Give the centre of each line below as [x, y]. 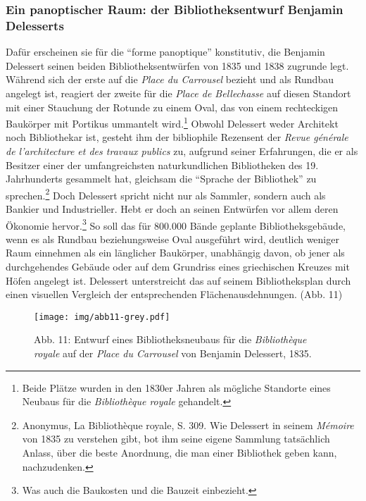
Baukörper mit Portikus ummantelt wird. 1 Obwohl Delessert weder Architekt [172, 122]
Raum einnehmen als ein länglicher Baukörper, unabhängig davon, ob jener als [175, 253]
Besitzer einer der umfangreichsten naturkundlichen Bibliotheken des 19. [162, 165]
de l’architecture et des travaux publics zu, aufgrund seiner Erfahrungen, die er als [182, 150]
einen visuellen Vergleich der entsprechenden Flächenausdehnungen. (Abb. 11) [174, 294]
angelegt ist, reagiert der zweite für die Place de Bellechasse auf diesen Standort [178, 93]
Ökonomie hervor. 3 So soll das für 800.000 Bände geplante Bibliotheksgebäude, [176, 224]
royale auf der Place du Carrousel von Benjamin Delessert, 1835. [173, 353]
